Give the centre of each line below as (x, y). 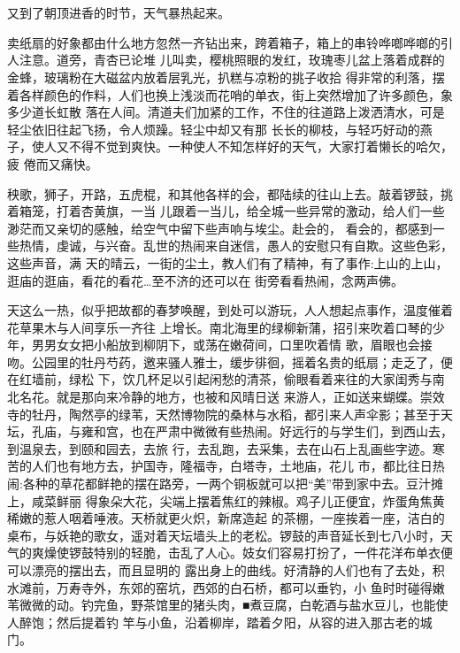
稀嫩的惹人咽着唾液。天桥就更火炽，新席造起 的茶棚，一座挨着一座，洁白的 (226, 518)
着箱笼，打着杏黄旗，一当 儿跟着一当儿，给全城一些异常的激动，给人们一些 (226, 211)
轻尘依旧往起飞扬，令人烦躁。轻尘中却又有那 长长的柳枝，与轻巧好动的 (214, 129)
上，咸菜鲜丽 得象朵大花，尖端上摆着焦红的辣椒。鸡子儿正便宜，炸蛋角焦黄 (226, 500)
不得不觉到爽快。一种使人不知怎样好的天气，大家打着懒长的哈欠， (261, 146)
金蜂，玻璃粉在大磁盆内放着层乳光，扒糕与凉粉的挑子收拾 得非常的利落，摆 (226, 77)
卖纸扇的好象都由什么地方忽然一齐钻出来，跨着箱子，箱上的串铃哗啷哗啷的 (224, 42)
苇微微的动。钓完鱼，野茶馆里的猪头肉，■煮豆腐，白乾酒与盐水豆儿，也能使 (228, 605)
